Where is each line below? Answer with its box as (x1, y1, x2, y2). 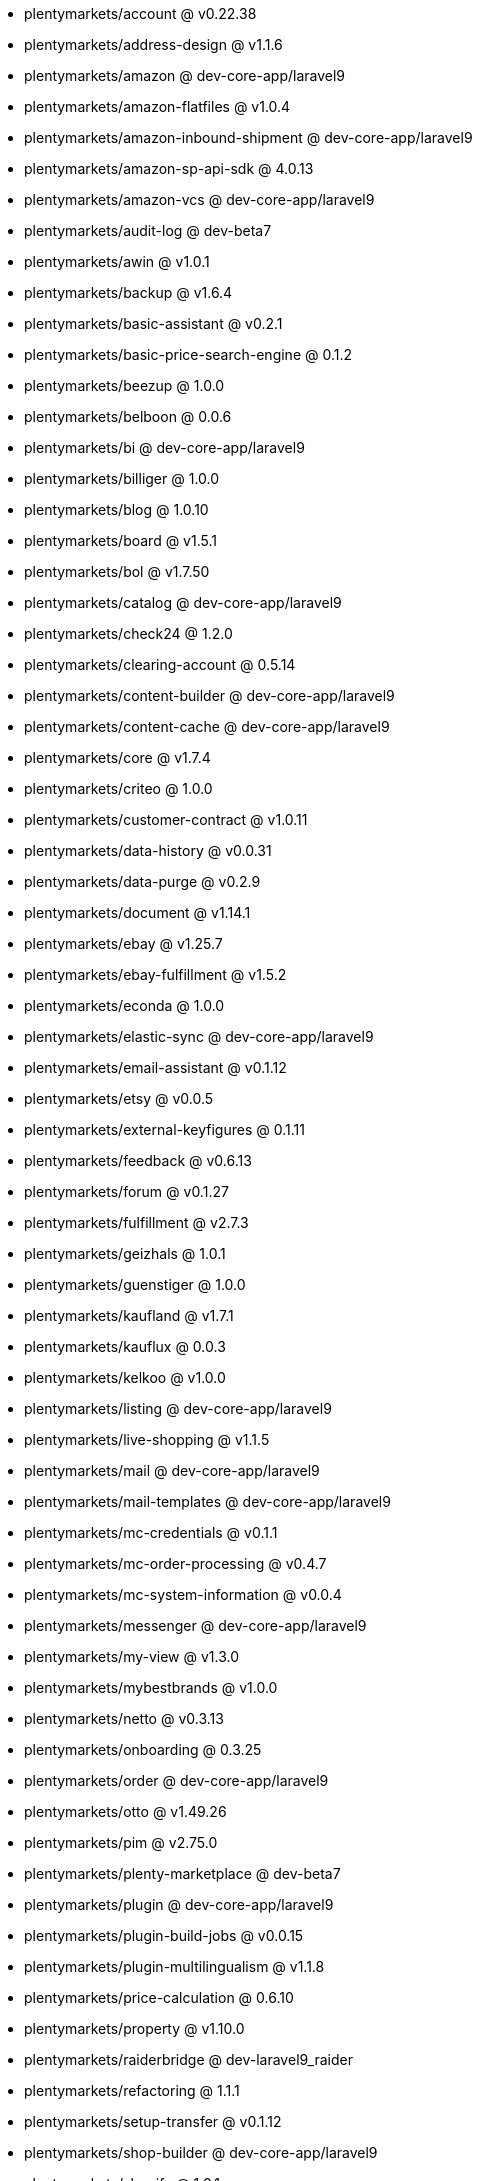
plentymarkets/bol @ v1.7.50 (24, 563, 210, 580)
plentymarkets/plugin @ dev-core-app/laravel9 (24, 1896, 334, 1913)
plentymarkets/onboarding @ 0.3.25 (24, 1741, 262, 1758)
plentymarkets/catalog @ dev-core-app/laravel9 (24, 594, 342, 611)
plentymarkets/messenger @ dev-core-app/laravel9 (24, 1617, 367, 1634)
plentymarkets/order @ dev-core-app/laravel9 (24, 1772, 329, 1789)
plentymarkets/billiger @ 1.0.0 (24, 470, 220, 487)
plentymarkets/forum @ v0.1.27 (24, 1183, 229, 1200)
